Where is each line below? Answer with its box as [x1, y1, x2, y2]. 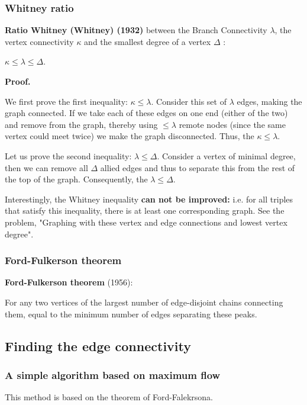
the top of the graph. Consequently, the [5, 173, 148, 185]
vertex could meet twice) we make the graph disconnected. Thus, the [5, 130, 254, 142]
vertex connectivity [5, 35, 74, 47]
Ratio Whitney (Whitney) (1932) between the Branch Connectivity [5, 24, 267, 36]
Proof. [5, 75, 31, 87]
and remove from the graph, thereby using [5, 118, 158, 130]
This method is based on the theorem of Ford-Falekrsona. [5, 391, 213, 403]
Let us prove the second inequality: [5, 149, 132, 162]
